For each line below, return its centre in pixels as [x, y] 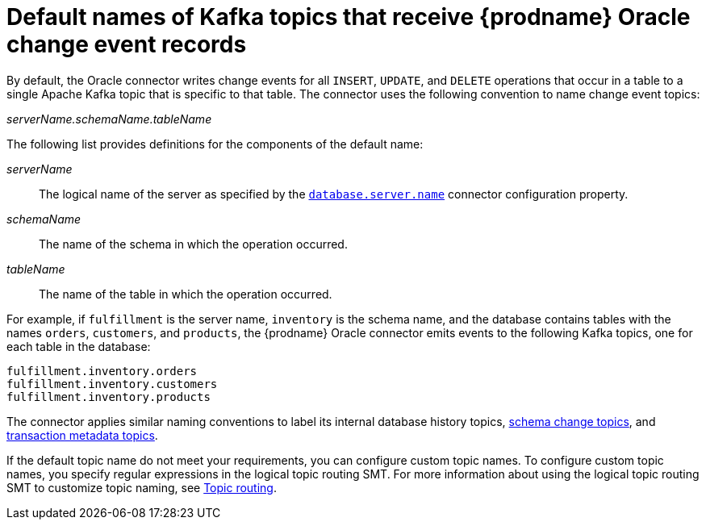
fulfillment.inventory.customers [112, 384]
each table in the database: [79, 346]
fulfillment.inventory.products [109, 397]
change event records [127, 44]
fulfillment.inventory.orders [102, 371]
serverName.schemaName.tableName [109, 119]
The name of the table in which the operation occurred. [186, 294]
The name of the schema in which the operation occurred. [193, 244]
